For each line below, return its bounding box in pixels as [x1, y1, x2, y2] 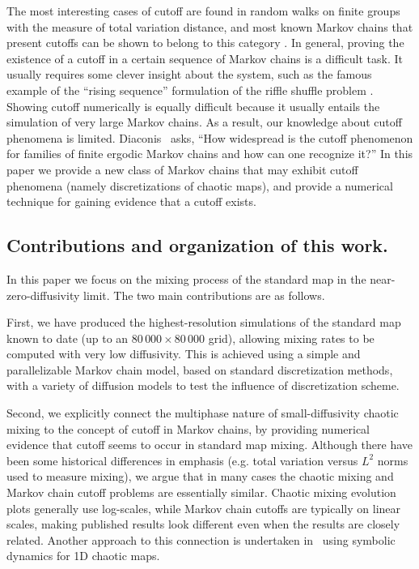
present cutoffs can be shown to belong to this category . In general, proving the [6, 34, 404, 51]
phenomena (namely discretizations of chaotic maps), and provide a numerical [6, 177, 393, 194]
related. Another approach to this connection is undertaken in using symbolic [6, 531, 396, 548]
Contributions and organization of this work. [6, 233, 388, 258]
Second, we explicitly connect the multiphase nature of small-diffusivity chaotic [6, 404, 399, 421]
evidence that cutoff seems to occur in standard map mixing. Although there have [6, 436, 413, 453]
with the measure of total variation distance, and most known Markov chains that [6, 18, 413, 35]
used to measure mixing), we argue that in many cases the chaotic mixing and [6, 468, 394, 485]
